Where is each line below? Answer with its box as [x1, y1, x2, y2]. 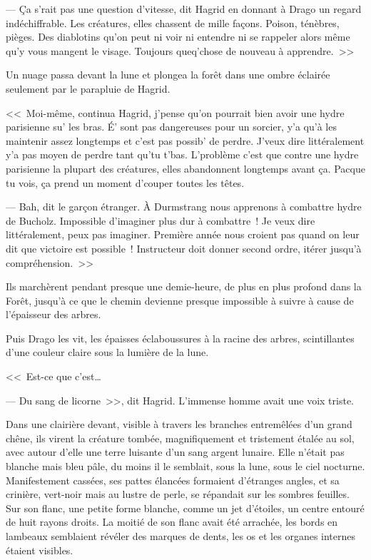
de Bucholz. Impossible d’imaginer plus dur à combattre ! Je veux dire [6, 213, 315, 228]
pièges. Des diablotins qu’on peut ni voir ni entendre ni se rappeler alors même [6, 29, 350, 44]
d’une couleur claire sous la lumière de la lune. [6, 345, 209, 360]
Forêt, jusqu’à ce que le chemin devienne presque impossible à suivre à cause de [6, 292, 354, 307]
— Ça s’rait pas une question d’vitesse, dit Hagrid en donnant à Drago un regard [6, 1, 362, 16]
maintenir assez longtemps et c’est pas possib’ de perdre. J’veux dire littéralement [6, 133, 365, 148]
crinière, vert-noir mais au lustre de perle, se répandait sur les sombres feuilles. [6, 487, 350, 502]
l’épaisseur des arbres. [6, 307, 101, 322]
